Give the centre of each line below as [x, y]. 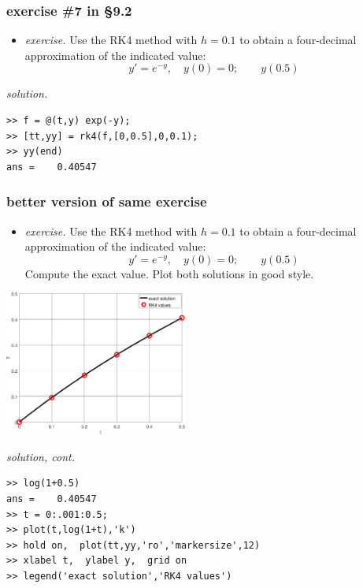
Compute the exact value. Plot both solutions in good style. [169, 273]
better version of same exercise [107, 201]
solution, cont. [41, 456]
